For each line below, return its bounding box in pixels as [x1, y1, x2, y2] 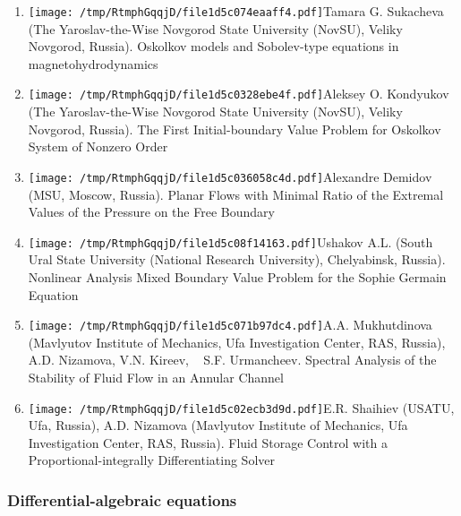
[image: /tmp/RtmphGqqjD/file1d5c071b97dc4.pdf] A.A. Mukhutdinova [28, 315, 432, 334]
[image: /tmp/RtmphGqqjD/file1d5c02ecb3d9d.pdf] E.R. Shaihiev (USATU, [28, 398, 455, 417]
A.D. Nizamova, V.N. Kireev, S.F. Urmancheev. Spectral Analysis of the [28, 350, 437, 369]
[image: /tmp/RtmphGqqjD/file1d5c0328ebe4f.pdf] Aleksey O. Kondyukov [28, 84, 449, 103]
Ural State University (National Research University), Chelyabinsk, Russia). [28, 250, 446, 269]
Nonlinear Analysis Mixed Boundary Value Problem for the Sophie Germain [28, 267, 447, 286]
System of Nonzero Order [28, 137, 168, 156]
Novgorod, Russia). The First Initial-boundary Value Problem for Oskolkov [28, 119, 441, 138]
